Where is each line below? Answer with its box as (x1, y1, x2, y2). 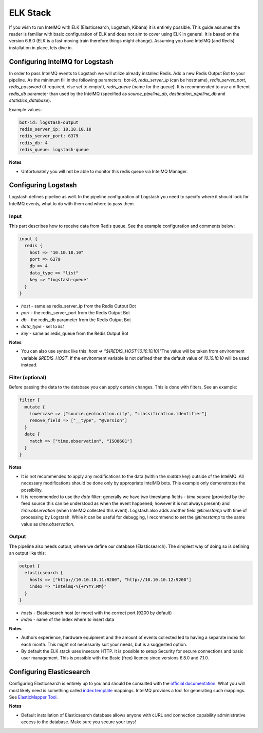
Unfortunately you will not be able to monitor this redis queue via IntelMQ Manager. (21, 168, 188, 174)
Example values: (9, 106, 42, 112)
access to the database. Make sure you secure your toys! (21, 719, 136, 725)
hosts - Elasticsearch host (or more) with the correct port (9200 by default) (21, 610, 172, 616)
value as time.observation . (21, 521, 75, 527)
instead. (21, 362, 38, 368)
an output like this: (9, 550, 46, 556)
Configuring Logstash (9, 181, 77, 190)
